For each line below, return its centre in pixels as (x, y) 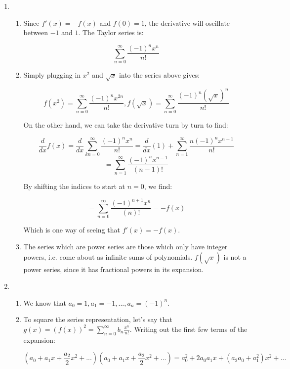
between (36, 32)
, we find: (158, 186)
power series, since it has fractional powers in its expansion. (114, 269)
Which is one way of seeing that (72, 230)
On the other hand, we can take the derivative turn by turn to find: (126, 125)
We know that (45, 302)
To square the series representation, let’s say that (98, 319)
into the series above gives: (159, 75)
